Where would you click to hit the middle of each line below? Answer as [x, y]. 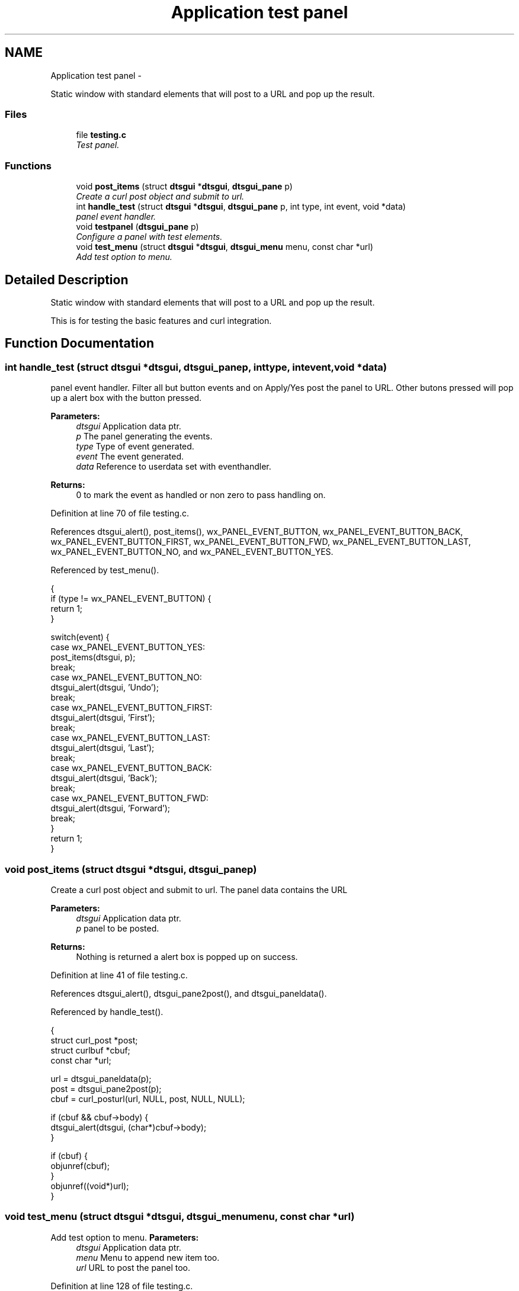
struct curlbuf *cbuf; [90, 1050]
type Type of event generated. [135, 447]
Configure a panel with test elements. [149, 237]
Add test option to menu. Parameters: [125, 1237]
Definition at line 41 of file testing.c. [119, 975]
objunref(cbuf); [80, 1165]
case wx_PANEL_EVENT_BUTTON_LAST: [130, 738]
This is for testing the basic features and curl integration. [161, 320]
